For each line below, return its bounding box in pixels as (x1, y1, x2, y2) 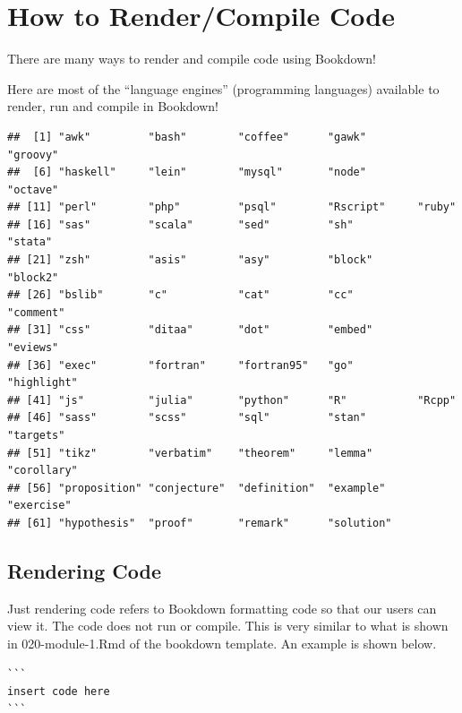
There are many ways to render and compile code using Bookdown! (7, 49, 376, 68)
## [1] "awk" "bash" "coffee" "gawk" (7, 130, 366, 143)
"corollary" (7, 464, 78, 477)
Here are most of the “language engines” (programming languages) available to (7, 79, 440, 98)
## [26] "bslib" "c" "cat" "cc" (7, 288, 354, 302)
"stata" (7, 236, 53, 249)
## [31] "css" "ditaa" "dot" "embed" (7, 323, 373, 337)
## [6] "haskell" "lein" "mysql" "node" (7, 166, 366, 179)
